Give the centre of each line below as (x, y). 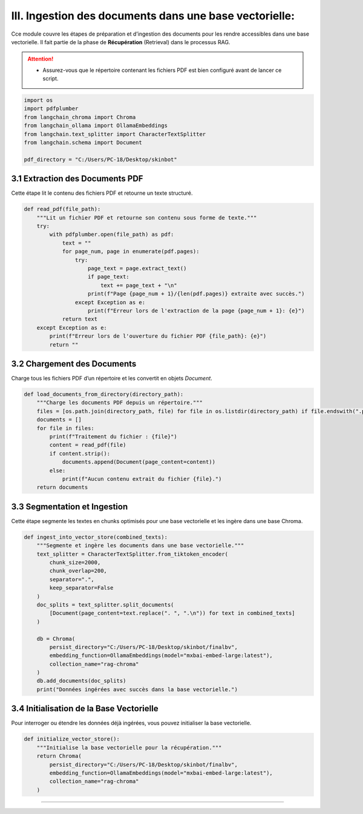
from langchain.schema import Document (83, 143)
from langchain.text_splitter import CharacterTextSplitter (115, 134)
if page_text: (109, 277)
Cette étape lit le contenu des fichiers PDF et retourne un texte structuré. (102, 193)
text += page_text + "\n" (139, 285)
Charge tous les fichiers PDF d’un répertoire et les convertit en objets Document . (112, 379)
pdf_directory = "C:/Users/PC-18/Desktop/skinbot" (101, 159)
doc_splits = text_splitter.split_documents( (105, 604)
